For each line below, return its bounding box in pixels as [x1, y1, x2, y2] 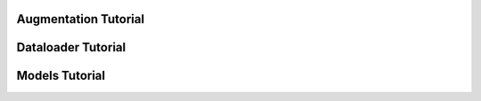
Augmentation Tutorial [16, 12, 145, 27]
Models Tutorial [16, 68, 106, 83]
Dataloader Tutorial [16, 40, 126, 55]
